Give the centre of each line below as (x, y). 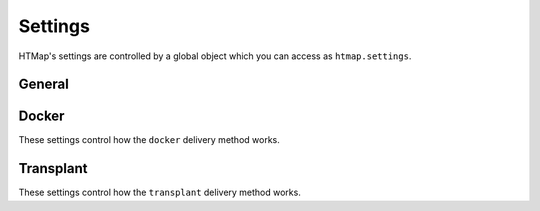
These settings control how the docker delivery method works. (149, 140)
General (44, 84)
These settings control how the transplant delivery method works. (160, 192)
